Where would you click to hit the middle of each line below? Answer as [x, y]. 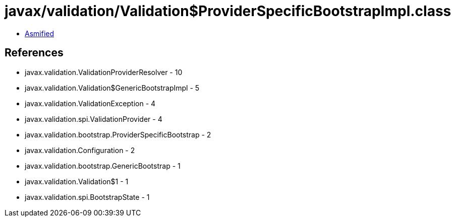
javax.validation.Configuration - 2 [80, 150]
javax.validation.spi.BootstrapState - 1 [87, 197]
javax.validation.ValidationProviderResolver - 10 [104, 72]
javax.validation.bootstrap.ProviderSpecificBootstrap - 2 [118, 134]
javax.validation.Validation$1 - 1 [77, 181]
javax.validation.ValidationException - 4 [90, 103]
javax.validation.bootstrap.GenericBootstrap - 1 [103, 166]
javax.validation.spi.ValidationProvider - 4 [94, 119]
